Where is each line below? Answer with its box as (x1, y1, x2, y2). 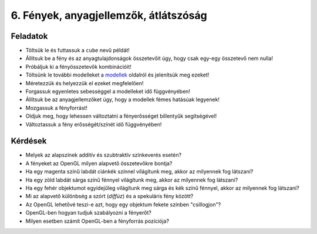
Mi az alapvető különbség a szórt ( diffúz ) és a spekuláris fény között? (25, 193, 194, 200)
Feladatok (11, 31, 48, 41)
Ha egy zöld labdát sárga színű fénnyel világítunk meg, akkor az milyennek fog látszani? (25, 176, 238, 183)
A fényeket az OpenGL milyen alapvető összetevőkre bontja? (25, 159, 173, 167)
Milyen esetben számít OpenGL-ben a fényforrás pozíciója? (25, 218, 170, 225)
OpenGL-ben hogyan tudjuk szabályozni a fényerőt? (25, 209, 152, 216)
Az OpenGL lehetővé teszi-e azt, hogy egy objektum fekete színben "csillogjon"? (25, 200, 221, 208)
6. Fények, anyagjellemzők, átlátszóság (11, 9, 208, 22)
